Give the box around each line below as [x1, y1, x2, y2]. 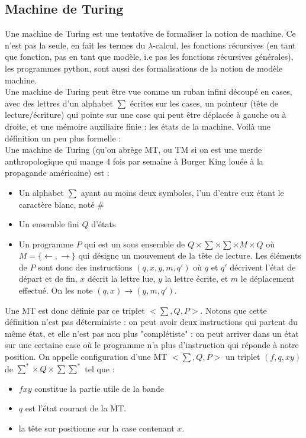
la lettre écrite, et [165, 272, 228, 285]
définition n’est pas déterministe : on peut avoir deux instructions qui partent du [5, 315, 298, 328]
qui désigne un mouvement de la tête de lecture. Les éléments [78, 249, 301, 262]
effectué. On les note [18, 284, 93, 297]
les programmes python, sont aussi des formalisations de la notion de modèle [5, 62, 283, 74]
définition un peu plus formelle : [5, 131, 121, 144]
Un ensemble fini [18, 218, 79, 230]
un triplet [225, 350, 260, 363]
